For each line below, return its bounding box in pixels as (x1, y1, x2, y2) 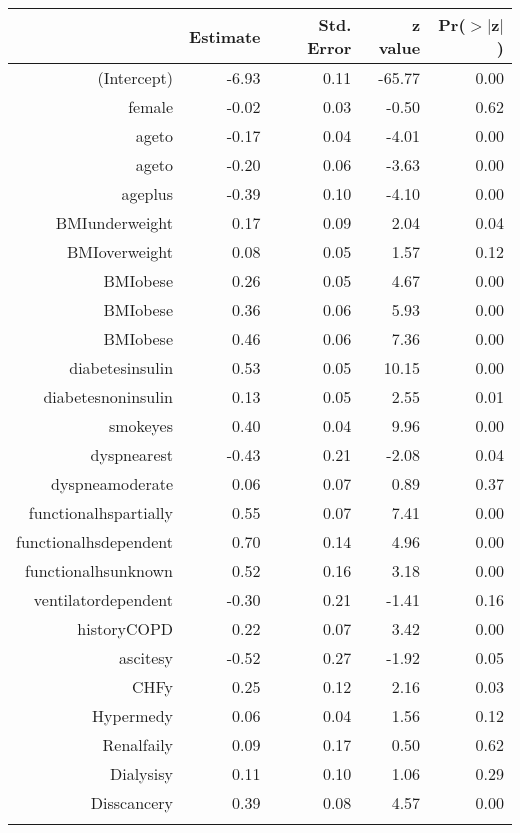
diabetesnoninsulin (43, 385, 174, 408)
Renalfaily (102, 733, 174, 756)
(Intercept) (97, 66, 174, 89)
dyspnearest (90, 443, 174, 466)
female (128, 95, 174, 118)
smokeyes (108, 414, 174, 437)
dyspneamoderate (51, 472, 174, 495)
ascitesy (119, 646, 174, 669)
